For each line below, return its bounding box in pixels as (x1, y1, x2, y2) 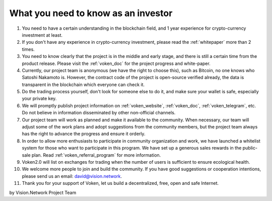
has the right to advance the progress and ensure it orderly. (22, 131, 146, 137)
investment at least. (22, 32, 63, 38)
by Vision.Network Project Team (9, 189, 77, 195)
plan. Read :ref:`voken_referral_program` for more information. (31, 152, 161, 158)
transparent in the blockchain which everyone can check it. (22, 81, 145, 88)
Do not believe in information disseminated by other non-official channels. (22, 110, 176, 116)
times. (22, 46, 35, 52)
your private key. (22, 96, 57, 102)
